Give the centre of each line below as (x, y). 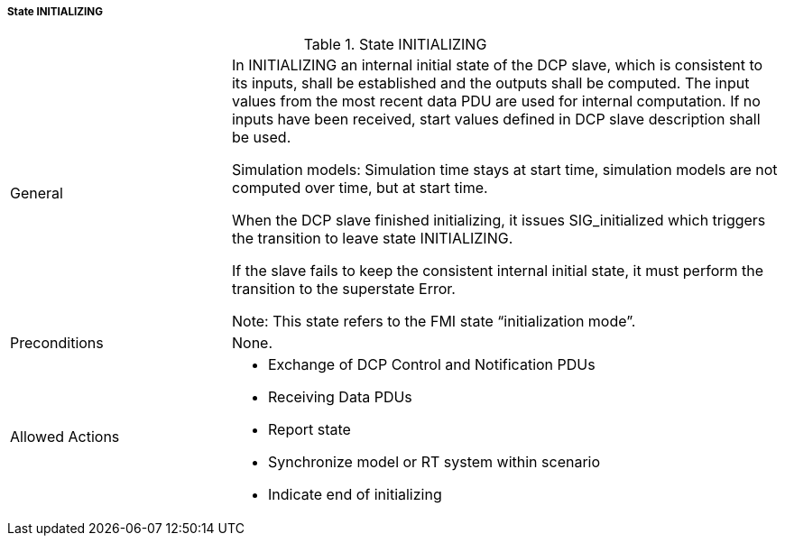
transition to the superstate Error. (343, 289)
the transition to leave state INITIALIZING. (372, 239)
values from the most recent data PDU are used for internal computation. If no (496, 101)
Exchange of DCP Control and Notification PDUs (431, 365)
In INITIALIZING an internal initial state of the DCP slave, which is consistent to (497, 65)
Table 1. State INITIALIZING (395, 45)
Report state (309, 430)
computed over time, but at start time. (360, 188)
